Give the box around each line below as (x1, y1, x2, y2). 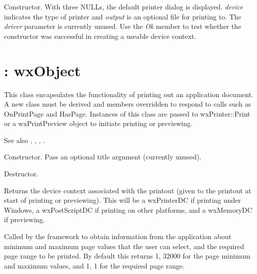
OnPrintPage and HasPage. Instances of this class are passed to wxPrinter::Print (4, 108, 251, 119)
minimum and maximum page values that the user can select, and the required (4, 241, 244, 251)
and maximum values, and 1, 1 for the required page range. (4, 260, 185, 271)
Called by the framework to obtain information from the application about (4, 231, 232, 242)
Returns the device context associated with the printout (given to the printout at (4, 185, 252, 195)
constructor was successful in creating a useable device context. (4, 30, 196, 41)
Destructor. (4, 168, 39, 179)
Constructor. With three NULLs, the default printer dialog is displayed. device (4, 1, 243, 11)
